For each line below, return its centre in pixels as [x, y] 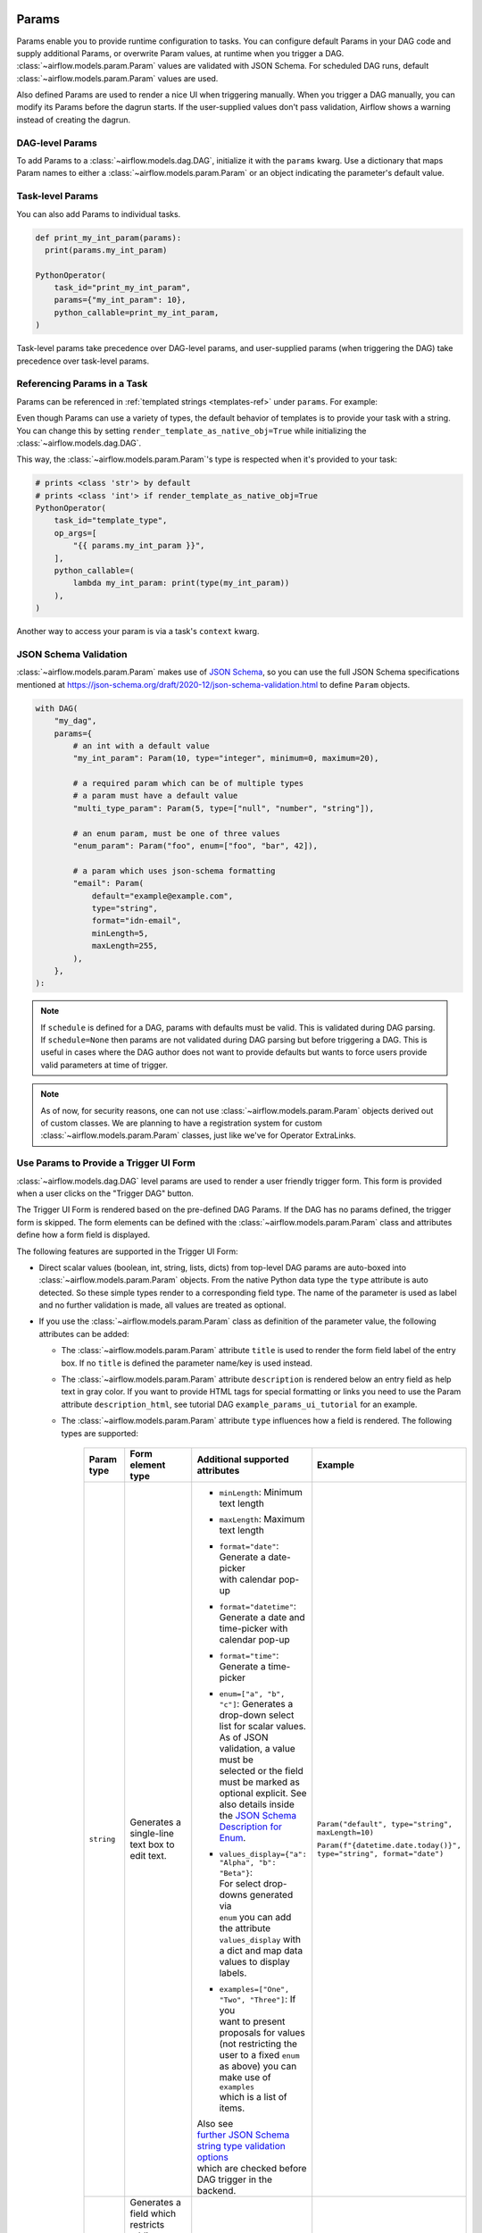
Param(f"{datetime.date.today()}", [389, 1846]
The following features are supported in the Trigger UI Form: [127, 1251]
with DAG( [57, 708]
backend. [216, 2190]
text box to [152, 1844]
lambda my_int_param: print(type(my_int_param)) [181, 583]
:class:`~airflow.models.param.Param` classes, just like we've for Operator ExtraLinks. [198, 1135]
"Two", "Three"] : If [258, 1999]
